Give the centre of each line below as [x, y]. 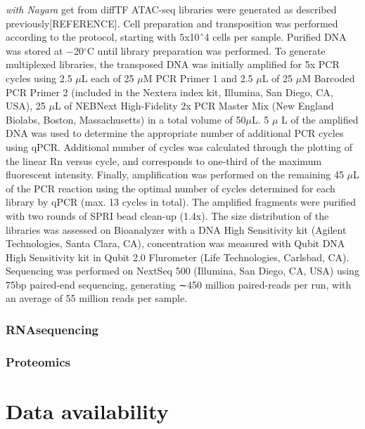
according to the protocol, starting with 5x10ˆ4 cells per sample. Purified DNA [176, 37]
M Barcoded [328, 78]
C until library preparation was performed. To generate [206, 50]
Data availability [87, 410]
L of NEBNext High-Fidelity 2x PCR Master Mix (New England [194, 106]
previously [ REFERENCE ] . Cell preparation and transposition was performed [172, 23]
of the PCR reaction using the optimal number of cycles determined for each [171, 188]
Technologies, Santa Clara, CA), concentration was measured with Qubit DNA [175, 243]
